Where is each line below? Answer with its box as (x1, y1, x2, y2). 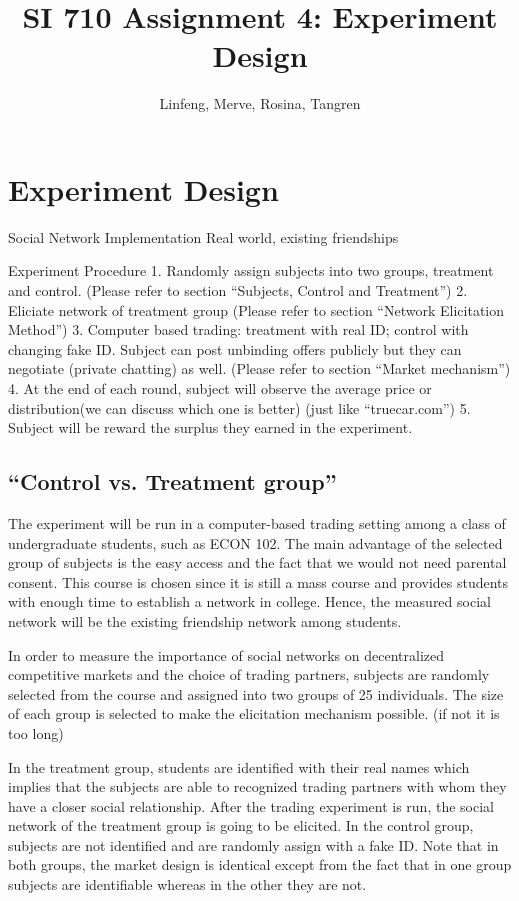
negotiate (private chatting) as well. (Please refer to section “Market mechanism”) (8, 358, 511, 379)
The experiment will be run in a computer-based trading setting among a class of (8, 512, 506, 533)
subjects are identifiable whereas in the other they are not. (8, 874, 367, 895)
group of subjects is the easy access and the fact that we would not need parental (8, 552, 507, 573)
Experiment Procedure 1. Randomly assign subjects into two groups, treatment (8, 260, 494, 281)
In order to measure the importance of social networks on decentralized (8, 644, 444, 665)
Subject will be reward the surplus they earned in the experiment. (8, 417, 413, 438)
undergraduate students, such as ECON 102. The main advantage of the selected (8, 532, 503, 553)
